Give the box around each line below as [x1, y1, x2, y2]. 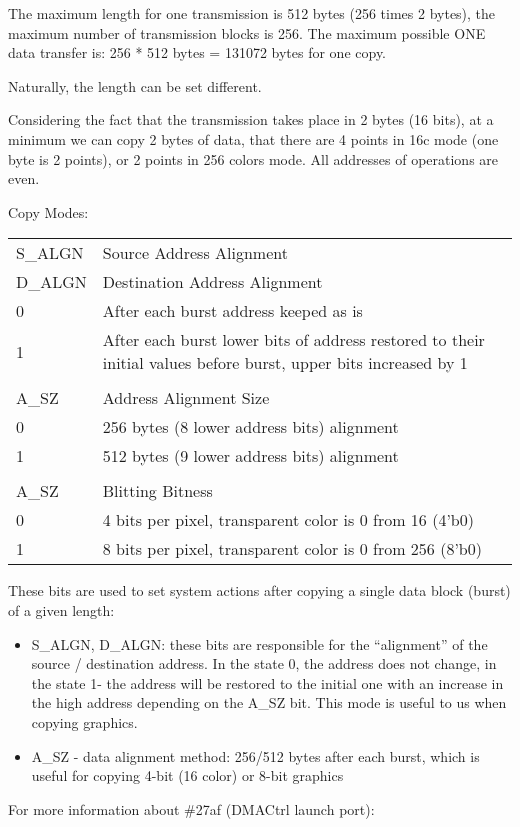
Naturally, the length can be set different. [8, 75, 262, 96]
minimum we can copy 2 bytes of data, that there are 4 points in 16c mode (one [8, 128, 499, 149]
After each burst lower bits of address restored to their [102, 328, 485, 352]
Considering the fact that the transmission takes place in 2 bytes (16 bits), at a [8, 109, 494, 130]
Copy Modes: [8, 201, 89, 222]
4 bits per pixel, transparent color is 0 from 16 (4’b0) [102, 508, 474, 532]
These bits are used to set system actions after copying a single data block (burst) [8, 580, 511, 601]
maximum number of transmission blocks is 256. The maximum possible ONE [8, 22, 486, 43]
